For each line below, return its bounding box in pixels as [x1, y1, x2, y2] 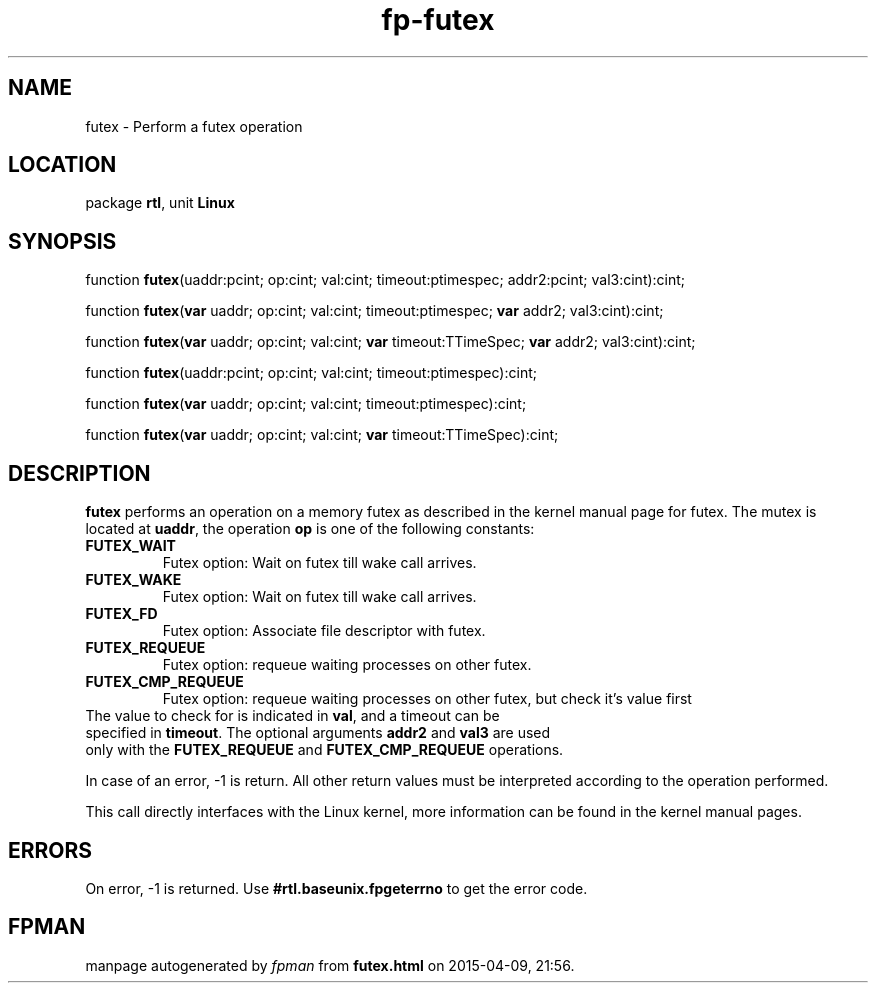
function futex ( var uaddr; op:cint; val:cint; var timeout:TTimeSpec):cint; [85, 426, 559, 444]
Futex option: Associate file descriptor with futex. [162, 622, 486, 640]
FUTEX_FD [85, 605, 158, 623]
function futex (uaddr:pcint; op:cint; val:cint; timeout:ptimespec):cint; [85, 364, 537, 382]
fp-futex [381, 3, 495, 37]
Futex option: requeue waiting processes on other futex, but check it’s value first [162, 690, 692, 708]
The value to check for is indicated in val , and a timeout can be [85, 707, 500, 725]
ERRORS [8, 837, 93, 863]
